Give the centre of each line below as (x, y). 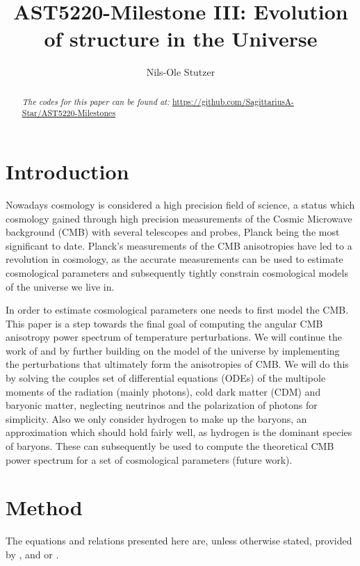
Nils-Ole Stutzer (181, 72)
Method (44, 507)
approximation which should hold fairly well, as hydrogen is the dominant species (179, 432)
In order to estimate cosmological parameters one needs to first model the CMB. (177, 310)
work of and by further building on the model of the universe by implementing (173, 350)
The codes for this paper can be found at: (96, 101)
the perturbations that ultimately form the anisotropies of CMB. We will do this (177, 364)
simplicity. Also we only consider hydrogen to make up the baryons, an (156, 418)
